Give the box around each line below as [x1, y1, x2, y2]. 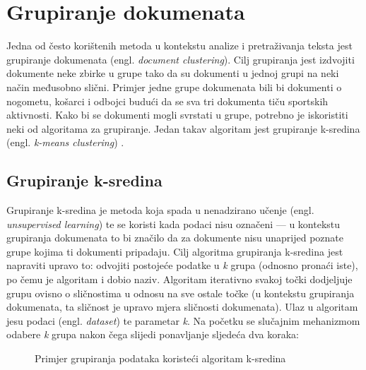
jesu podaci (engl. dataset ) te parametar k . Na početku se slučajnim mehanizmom [6, 313, 360, 328]
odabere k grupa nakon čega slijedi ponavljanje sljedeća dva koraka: [6, 327, 299, 342]
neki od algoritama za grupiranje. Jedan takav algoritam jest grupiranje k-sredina [6, 121, 360, 136]
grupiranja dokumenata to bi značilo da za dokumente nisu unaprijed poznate [6, 230, 344, 245]
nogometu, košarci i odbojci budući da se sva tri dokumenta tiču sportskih [6, 93, 329, 108]
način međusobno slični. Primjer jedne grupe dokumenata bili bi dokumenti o [6, 79, 342, 94]
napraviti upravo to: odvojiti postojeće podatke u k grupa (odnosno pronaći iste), [6, 258, 358, 273]
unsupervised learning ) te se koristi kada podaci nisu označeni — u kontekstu [6, 216, 341, 231]
